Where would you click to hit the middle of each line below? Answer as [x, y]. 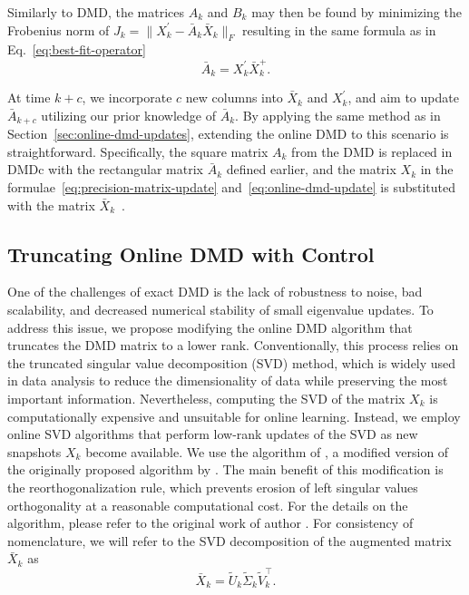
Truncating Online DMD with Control [191, 254]
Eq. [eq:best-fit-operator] [77, 49]
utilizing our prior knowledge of [129, 115]
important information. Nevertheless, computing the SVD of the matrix [206, 398]
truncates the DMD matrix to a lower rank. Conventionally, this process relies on [233, 345]
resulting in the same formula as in [339, 29]
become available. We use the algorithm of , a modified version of [267, 451]
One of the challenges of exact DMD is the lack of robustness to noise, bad [215, 292]
